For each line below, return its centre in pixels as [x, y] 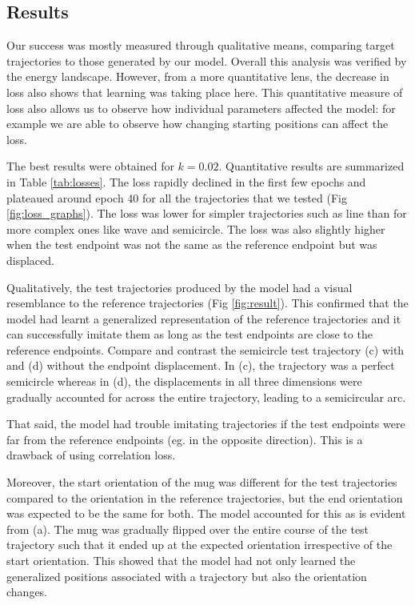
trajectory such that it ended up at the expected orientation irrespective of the [200, 545]
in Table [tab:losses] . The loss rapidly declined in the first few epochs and [186, 181]
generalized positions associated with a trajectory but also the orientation [187, 576]
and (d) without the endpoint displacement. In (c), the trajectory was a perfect [201, 365]
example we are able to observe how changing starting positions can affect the [198, 124]
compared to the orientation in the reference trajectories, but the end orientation [205, 497]
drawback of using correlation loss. [91, 455]
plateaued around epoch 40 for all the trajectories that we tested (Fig [177, 197]
